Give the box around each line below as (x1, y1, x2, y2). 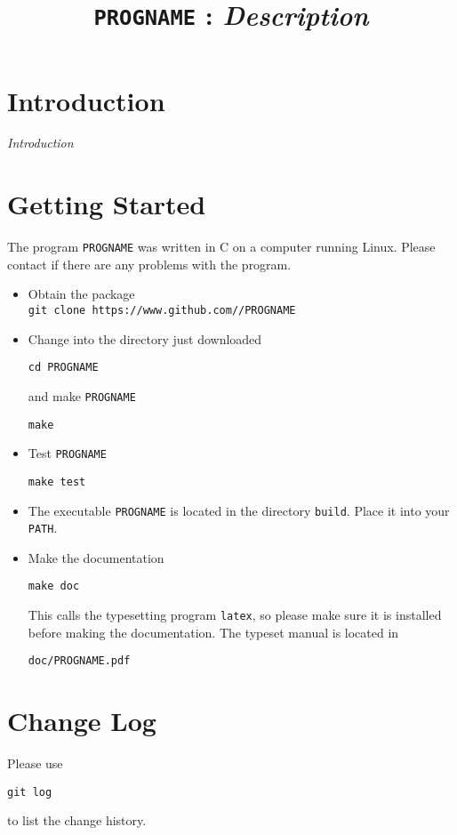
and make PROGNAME (28, 386, 136, 405)
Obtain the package (28, 285, 135, 303)
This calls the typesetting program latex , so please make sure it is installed (28, 606, 442, 624)
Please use (7, 754, 63, 773)
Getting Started (7, 186, 206, 222)
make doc (28, 580, 80, 593)
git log (7, 785, 52, 799)
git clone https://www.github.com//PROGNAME (28, 304, 296, 317)
